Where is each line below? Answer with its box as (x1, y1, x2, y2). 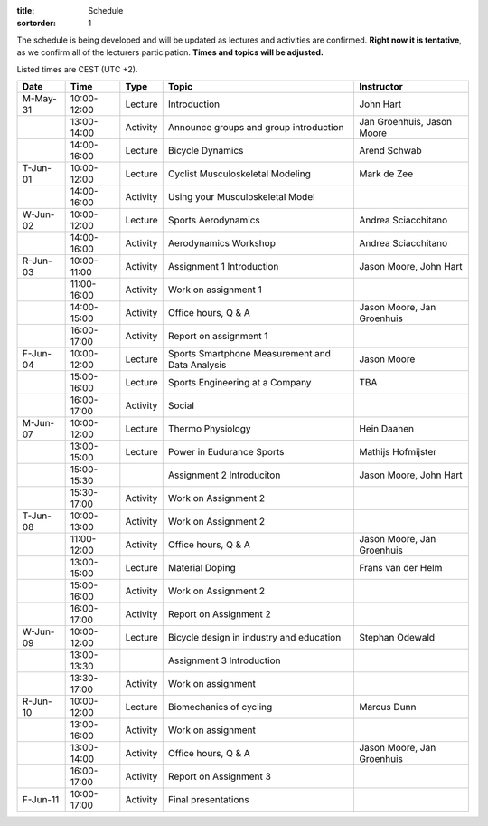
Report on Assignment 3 (167, 770, 271, 783)
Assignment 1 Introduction (167, 260, 279, 272)
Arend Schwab (358, 144, 422, 157)
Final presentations (167, 793, 249, 805)
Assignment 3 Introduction (167, 654, 281, 667)
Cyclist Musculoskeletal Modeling (167, 167, 311, 180)
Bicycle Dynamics (167, 144, 244, 157)
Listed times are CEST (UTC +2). (16, 63, 138, 74)
